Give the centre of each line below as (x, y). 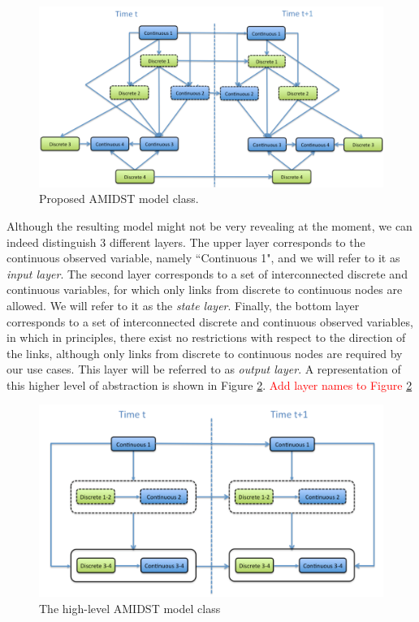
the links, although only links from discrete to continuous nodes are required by (205, 353)
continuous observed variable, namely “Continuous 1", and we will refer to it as (203, 258)
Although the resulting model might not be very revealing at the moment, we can (209, 225)
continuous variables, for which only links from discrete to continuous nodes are (205, 289)
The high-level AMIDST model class (130, 608)
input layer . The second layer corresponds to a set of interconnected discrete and (207, 273)
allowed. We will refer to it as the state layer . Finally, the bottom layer (183, 305)
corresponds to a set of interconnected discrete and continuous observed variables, (210, 321)
